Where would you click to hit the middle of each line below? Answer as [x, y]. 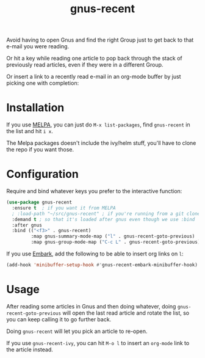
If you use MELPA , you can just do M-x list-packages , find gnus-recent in [98, 125]
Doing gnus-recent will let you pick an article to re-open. [77, 331]
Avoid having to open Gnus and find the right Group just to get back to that [100, 40]
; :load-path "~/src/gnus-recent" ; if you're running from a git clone [106, 214]
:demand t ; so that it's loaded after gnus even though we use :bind [103, 219]
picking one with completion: [43, 83]
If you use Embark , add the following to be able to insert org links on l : [95, 254]
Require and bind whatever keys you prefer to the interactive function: [94, 191]
